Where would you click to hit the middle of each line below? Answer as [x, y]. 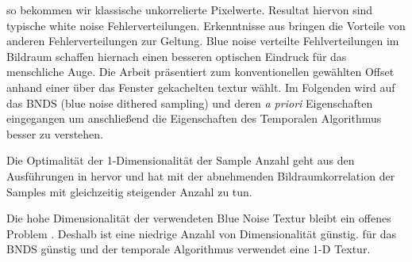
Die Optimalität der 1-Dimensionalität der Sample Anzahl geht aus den [181, 160]
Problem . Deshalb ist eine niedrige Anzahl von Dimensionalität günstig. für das [202, 233]
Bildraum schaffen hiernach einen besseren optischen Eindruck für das [177, 56]
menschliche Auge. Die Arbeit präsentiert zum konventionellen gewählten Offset [200, 72]
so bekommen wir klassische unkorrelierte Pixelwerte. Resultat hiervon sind [190, 9]
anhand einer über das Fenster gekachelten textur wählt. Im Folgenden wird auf [201, 87]
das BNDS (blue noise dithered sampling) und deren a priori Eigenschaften [190, 103]
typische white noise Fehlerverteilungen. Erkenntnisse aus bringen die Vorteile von [206, 25]
